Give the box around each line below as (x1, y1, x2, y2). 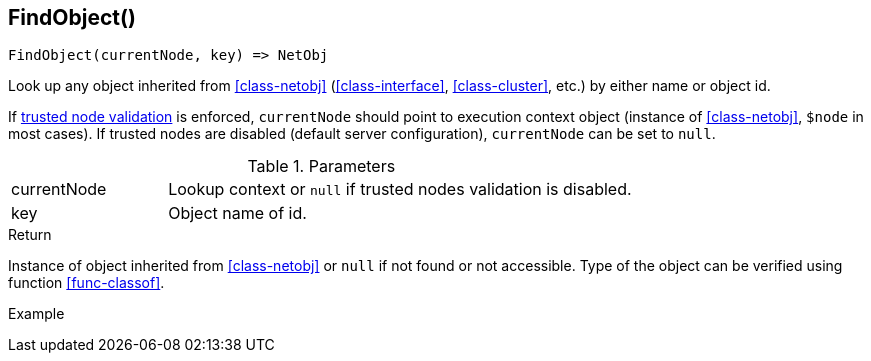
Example (8, 305, 65, 323)
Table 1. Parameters (247, 156, 396, 177)
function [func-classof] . (8, 274, 165, 292)
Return (8, 226, 52, 244)
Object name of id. (168, 203, 307, 224)
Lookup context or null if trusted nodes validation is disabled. (168, 179, 632, 200)
